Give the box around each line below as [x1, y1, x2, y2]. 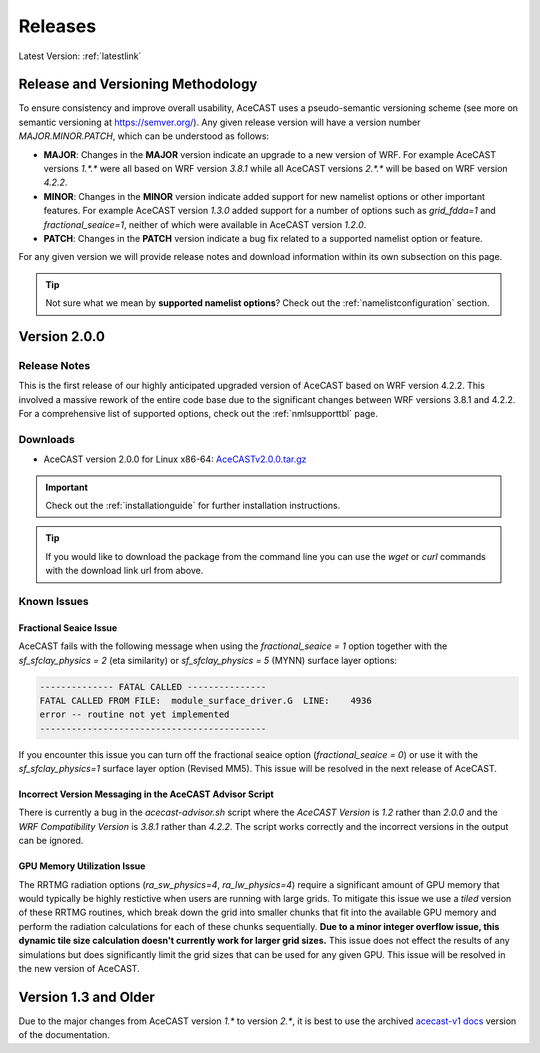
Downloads [18, 432, 75, 446]
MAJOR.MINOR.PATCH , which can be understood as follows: [18, 130, 270, 142]
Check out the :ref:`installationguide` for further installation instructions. [45, 500, 341, 511]
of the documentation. [18, 1029, 110, 1041]
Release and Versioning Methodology [18, 76, 258, 93]
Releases [18, 15, 97, 37]
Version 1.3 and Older [18, 988, 155, 1005]
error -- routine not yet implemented [39, 709, 230, 720]
